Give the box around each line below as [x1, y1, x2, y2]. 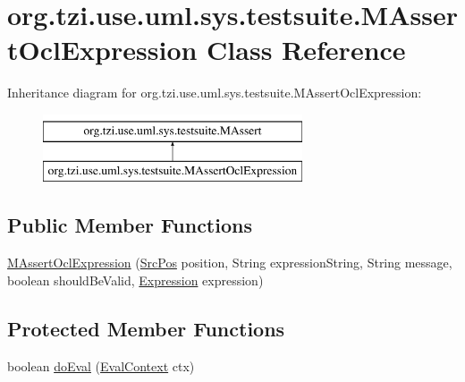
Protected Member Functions [7, 314, 285, 342]
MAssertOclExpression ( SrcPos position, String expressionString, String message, [7, 253, 452, 272]
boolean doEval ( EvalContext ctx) [7, 356, 195, 375]
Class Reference [207, 31, 406, 68]
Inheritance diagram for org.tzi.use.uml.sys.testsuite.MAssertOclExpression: [7, 83, 422, 102]
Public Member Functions [7, 211, 252, 239]
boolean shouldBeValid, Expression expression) [7, 270, 264, 289]
